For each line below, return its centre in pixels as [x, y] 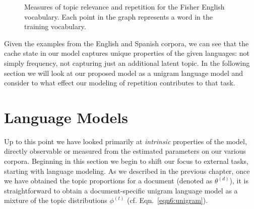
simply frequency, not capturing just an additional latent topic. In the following [127, 63]
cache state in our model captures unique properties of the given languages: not [127, 53]
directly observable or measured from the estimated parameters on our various [125, 151]
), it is [239, 181]
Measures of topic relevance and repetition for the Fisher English [124, 7]
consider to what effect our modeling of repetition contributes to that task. [120, 83]
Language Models [66, 117]
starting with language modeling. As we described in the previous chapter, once [127, 171]
